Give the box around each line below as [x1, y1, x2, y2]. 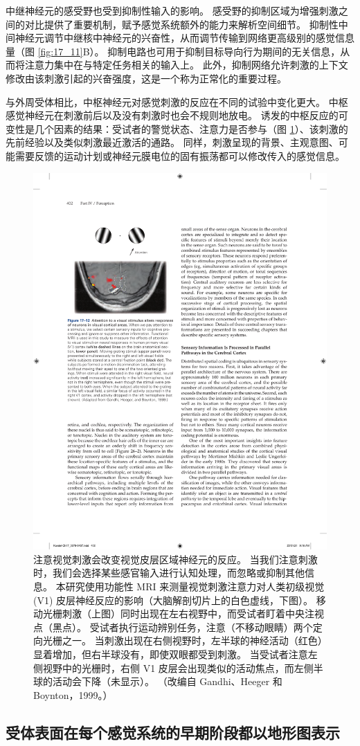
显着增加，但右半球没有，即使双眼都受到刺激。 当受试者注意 [33, 647, 308, 662]
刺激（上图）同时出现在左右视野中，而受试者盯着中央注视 [62, 606, 324, 621]
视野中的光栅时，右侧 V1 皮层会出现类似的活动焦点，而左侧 [42, 660, 314, 675]
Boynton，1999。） [33, 687, 113, 702]
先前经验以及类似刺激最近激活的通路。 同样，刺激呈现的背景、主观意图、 [6, 135, 339, 149]
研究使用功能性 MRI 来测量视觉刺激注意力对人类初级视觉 [65, 579, 325, 594]
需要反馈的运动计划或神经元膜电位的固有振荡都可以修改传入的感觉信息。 [15, 148, 345, 163]
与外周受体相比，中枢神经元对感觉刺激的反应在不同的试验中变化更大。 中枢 [6, 94, 348, 109]
